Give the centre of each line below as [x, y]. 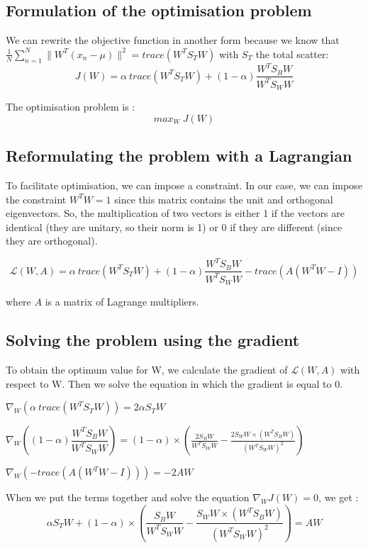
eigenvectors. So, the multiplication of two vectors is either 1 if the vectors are [175, 213]
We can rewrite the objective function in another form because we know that [173, 40]
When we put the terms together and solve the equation [128, 497]
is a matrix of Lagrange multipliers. [122, 302]
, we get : [339, 497]
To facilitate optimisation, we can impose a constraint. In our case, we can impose [184, 185]
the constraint [36, 199]
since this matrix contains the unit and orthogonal [224, 199]
